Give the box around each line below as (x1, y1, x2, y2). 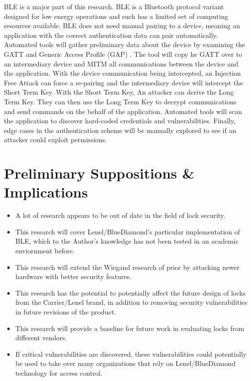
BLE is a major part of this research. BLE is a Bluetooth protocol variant (4, 1, 224, 11)
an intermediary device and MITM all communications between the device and (4, 58, 238, 68)
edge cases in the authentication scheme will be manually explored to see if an (4, 125, 236, 135)
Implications (4, 182, 88, 202)
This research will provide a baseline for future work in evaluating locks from (15, 323, 244, 333)
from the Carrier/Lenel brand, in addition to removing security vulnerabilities (15, 297, 248, 307)
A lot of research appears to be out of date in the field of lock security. (15, 210, 226, 220)
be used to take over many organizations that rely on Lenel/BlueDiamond (15, 358, 235, 368)
